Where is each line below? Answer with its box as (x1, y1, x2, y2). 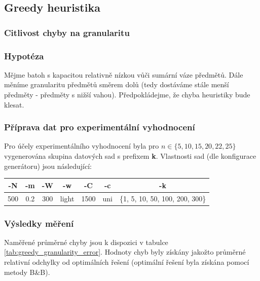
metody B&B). (4, 266, 50, 277)
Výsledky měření (4, 217, 74, 229)
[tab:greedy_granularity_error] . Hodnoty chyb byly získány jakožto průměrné (4, 247, 246, 257)
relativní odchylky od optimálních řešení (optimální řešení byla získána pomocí (4, 257, 249, 267)
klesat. (4, 99, 24, 110)
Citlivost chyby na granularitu (4, 26, 130, 39)
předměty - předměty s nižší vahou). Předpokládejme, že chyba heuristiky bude (4, 89, 250, 100)
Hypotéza (4, 49, 44, 62)
